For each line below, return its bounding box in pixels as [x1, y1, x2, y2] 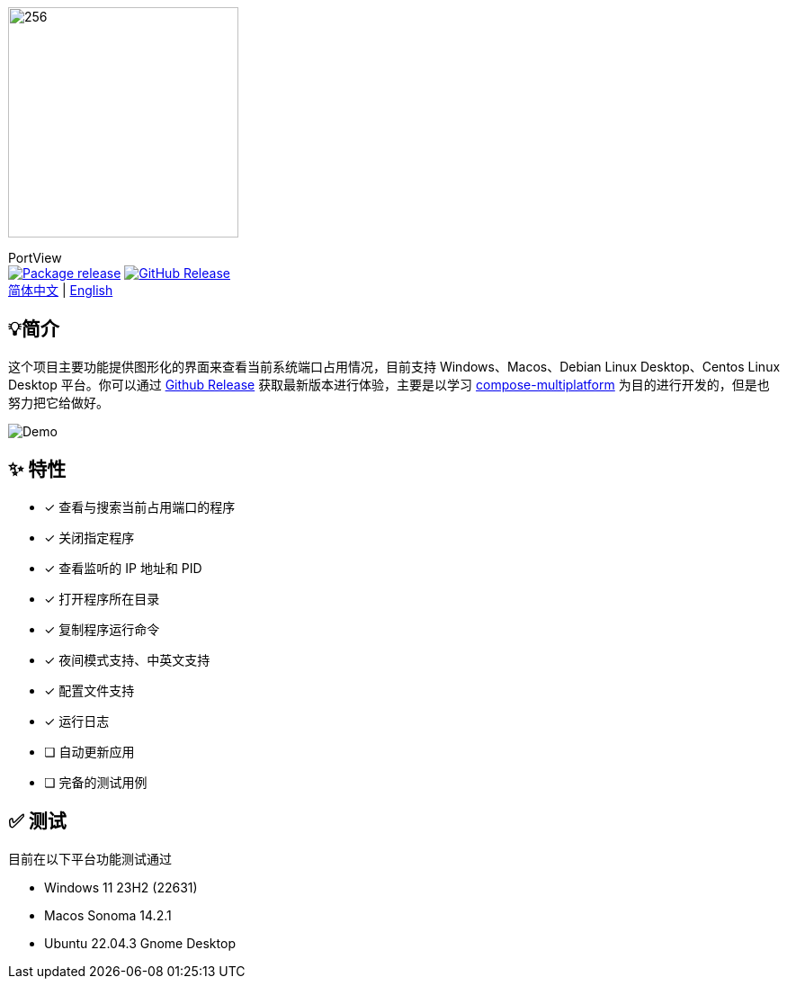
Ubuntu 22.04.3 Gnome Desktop [44, 935, 236, 951]
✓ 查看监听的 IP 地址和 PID [44, 560, 202, 576]
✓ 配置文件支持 [44, 682, 135, 698]
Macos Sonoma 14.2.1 [44, 907, 172, 923]
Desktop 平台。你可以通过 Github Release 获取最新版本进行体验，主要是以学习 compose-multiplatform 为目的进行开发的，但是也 [8, 376, 770, 392]
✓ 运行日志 [44, 713, 110, 729]
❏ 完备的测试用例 [44, 774, 148, 790]
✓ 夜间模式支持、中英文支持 [44, 651, 210, 668]
